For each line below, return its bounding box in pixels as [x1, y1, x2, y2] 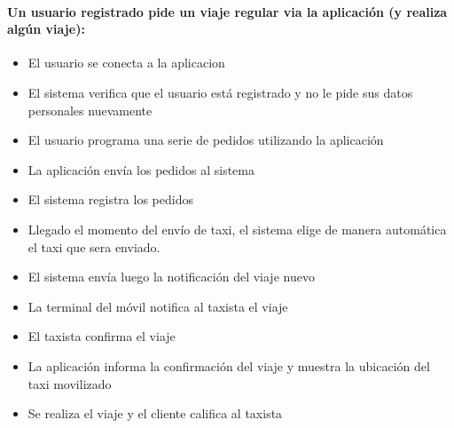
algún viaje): [7, 20, 85, 38]
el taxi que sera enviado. [27, 237, 160, 256]
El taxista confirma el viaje [27, 327, 176, 345]
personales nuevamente [27, 100, 153, 119]
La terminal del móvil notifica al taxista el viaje [27, 297, 288, 315]
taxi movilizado [27, 374, 112, 392]
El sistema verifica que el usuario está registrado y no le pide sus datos [27, 83, 413, 101]
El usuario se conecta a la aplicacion [27, 53, 225, 72]
